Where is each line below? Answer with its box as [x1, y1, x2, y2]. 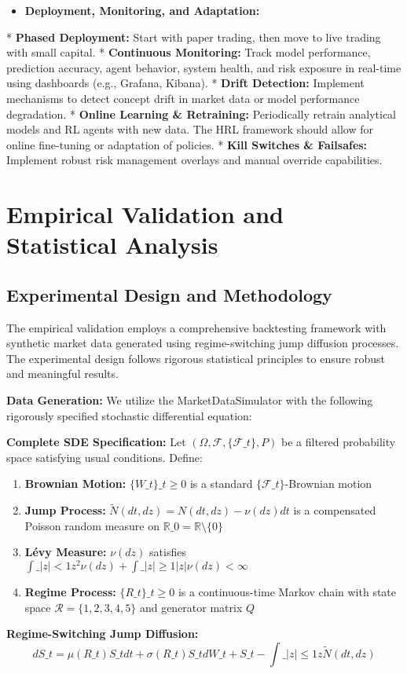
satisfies [149, 544, 186, 560]
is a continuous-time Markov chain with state [178, 584, 397, 600]
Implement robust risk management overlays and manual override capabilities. [6, 152, 383, 168]
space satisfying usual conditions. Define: [6, 449, 203, 465]
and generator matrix [139, 599, 243, 615]
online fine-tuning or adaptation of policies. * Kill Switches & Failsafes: [6, 136, 368, 152]
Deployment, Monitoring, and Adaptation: [24, 2, 260, 18]
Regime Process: [24, 584, 116, 600]
